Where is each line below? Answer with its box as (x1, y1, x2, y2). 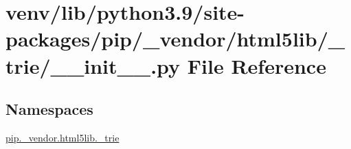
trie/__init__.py (5, 51, 181, 79)
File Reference (187, 51, 326, 79)
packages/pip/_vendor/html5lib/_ (5, 25, 346, 53)
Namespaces (5, 98, 93, 120)
